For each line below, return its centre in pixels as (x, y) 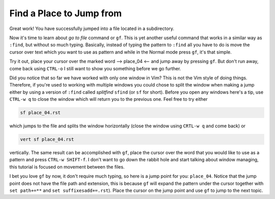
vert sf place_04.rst (47, 139)
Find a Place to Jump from (66, 13)
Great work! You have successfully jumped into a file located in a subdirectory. (92, 29)
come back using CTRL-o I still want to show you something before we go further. (95, 68)
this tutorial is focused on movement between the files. (67, 167)
